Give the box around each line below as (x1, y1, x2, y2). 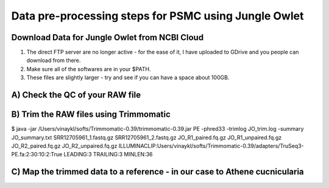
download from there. (26, 57, 81, 64)
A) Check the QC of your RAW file (11, 90, 141, 100)
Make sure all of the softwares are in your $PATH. (26, 65, 151, 72)
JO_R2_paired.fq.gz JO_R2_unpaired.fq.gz (11, 142, 118, 149)
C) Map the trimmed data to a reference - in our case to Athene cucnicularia (11, 167, 304, 177)
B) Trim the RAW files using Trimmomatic (11, 110, 171, 120)
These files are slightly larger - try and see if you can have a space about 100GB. (26, 74, 230, 82)
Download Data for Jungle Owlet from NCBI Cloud (11, 32, 204, 43)
